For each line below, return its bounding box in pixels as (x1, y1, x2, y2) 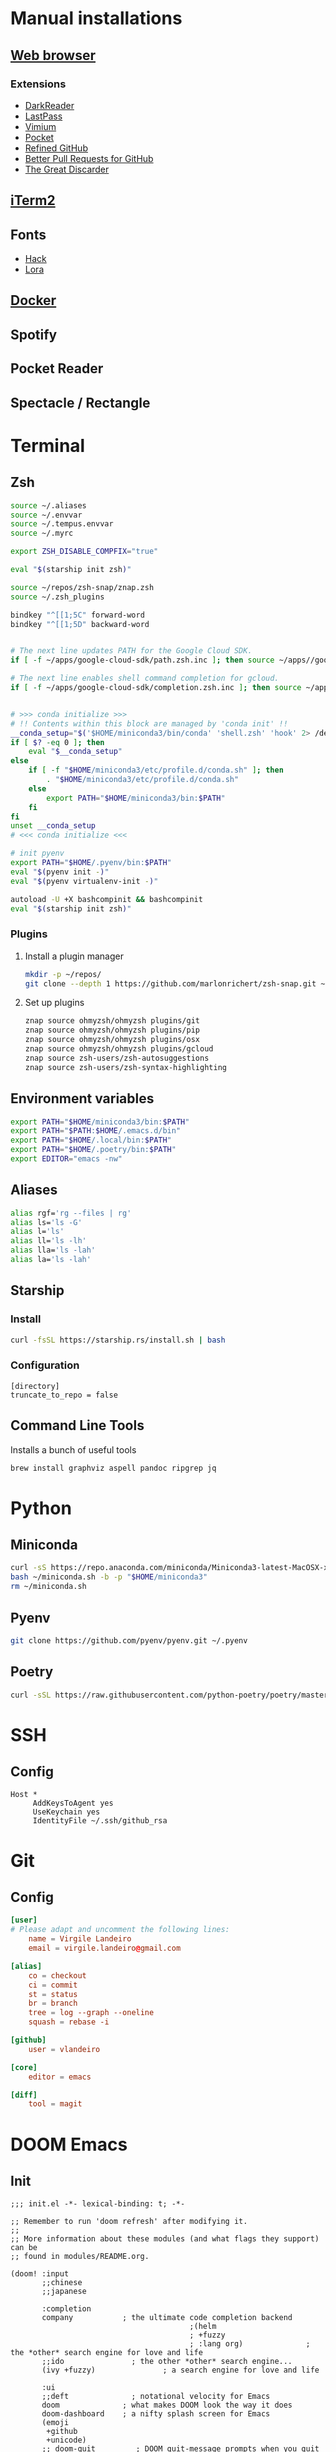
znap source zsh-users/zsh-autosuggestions (24, 1053, 210, 1063)
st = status (28, 1989, 78, 1999)
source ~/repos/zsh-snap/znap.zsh (10, 582, 155, 592)
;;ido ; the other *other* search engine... (41, 2357, 293, 2367)
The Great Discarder (24, 163, 110, 175)
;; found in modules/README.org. (10, 2252, 150, 2262)
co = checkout (28, 1970, 87, 1981)
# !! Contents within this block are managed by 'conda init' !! (10, 718, 288, 729)
